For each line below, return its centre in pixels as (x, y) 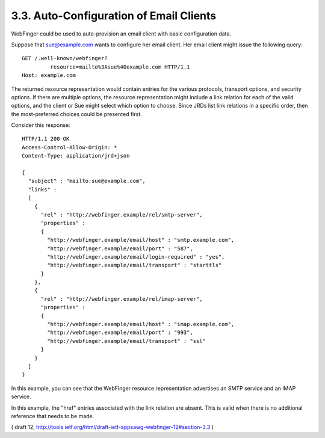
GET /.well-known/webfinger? (65, 58)
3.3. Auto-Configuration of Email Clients (114, 16)
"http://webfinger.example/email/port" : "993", (120, 333)
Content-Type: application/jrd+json (76, 156)
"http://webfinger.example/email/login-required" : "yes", (136, 257)
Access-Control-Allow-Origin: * (70, 147)
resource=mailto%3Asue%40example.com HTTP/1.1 (120, 67)
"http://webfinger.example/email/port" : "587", (120, 248)
